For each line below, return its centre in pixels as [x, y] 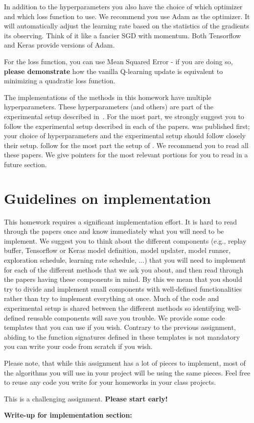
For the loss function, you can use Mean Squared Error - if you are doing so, [118, 61]
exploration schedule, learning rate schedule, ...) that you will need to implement [125, 260]
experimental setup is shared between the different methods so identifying [115, 308]
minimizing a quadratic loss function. [60, 81]
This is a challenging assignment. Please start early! [86, 398]
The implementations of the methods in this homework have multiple [108, 97]
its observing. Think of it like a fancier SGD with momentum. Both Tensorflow [123, 35]
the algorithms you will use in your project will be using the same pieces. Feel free [127, 372]
